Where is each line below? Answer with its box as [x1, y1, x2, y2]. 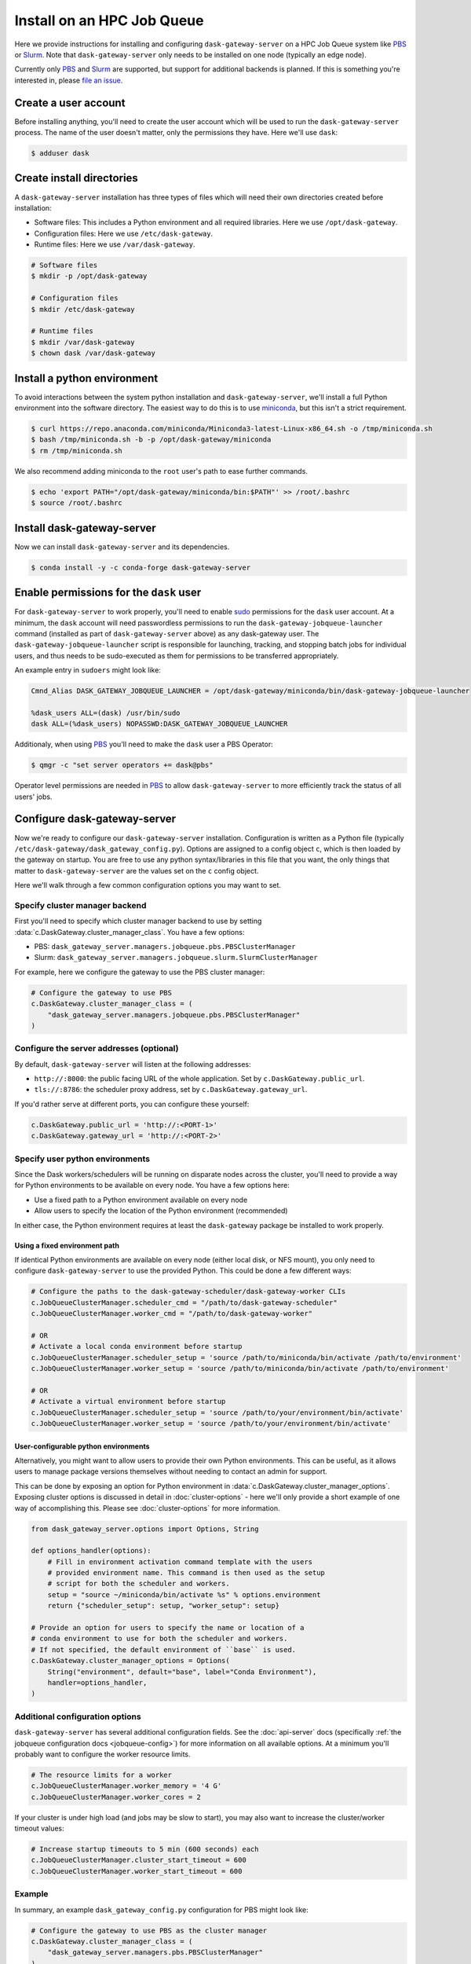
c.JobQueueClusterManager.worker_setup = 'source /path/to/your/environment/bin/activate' [31, 1419, 392, 1427]
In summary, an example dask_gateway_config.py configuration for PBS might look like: [14, 1905, 309, 1915]
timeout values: [14, 1823, 64, 1834]
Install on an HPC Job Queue [14, 12, 204, 29]
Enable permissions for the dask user [14, 586, 202, 599]
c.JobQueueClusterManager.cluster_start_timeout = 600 [31, 1856, 246, 1865]
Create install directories [14, 171, 139, 185]
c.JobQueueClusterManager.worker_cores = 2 [31, 1792, 202, 1801]
